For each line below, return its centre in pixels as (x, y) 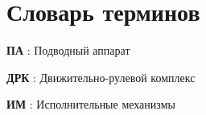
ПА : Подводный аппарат (68, 50)
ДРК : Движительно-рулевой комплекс (101, 77)
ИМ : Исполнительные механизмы (91, 104)
